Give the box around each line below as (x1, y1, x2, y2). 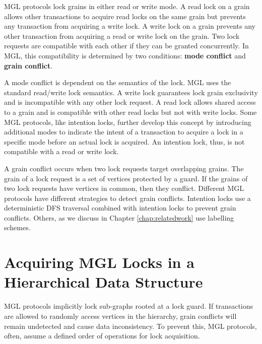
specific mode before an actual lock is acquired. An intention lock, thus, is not (4, 136, 245, 147)
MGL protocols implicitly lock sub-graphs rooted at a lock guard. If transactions (4, 301, 253, 311)
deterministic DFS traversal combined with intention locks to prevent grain (4, 202, 236, 213)
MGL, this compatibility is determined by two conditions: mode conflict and (4, 50, 246, 60)
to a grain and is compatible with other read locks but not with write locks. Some (4, 106, 257, 117)
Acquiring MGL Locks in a (4, 252, 194, 272)
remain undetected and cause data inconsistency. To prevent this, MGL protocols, (4, 320, 257, 331)
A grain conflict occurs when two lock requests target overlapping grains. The (4, 163, 244, 173)
